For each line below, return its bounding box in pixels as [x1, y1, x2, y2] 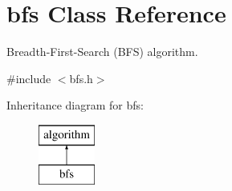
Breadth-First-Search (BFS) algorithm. [6, 43, 198, 60]
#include [6, 70, 51, 86]
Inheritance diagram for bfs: [6, 97, 144, 113]
